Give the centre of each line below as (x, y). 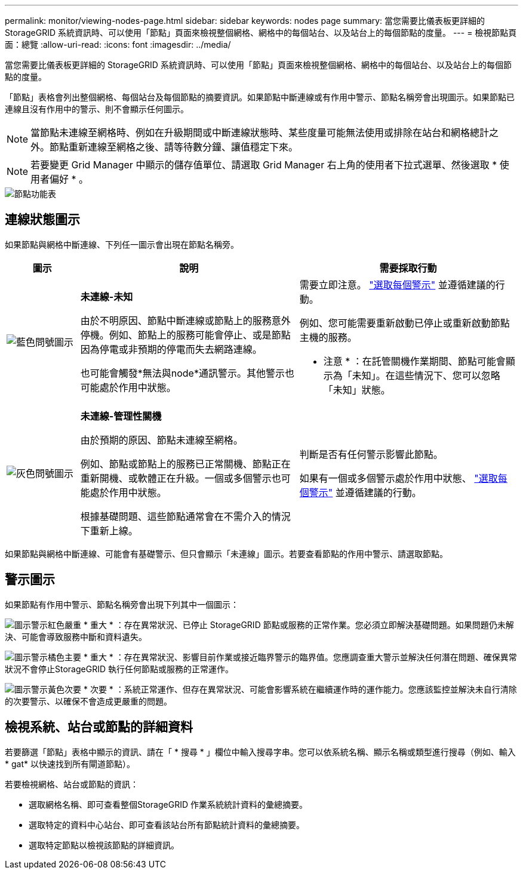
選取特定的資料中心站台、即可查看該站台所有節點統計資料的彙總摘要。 (167, 824)
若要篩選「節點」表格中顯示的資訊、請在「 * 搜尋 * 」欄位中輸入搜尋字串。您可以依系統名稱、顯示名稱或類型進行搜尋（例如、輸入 (260, 752)
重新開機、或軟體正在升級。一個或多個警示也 (181, 478)
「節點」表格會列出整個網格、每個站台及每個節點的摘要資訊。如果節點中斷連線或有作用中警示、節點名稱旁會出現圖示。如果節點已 (260, 97)
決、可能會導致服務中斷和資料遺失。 (76, 636)
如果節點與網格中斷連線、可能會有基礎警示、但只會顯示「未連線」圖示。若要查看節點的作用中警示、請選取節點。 (226, 553)
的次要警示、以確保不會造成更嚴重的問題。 (88, 701)
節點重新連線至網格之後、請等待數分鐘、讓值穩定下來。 (174, 147)
